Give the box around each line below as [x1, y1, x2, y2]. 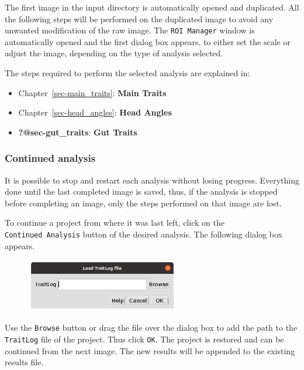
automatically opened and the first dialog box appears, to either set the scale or [5, 35, 291, 47]
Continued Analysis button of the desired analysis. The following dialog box [5, 228, 282, 240]
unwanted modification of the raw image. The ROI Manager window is [5, 24, 255, 36]
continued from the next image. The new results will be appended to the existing [5, 344, 295, 357]
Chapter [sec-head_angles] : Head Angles [18, 106, 172, 118]
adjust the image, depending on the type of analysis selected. [5, 47, 223, 59]
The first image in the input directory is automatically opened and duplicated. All [5, 1, 299, 13]
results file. [5, 356, 44, 368]
